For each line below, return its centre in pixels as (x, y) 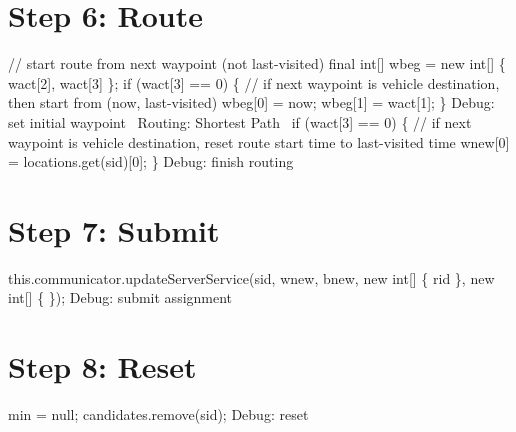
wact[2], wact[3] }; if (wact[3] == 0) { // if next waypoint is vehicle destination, (254, 82)
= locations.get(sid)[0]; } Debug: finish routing (151, 161)
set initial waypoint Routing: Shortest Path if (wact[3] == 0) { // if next (240, 121)
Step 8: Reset (102, 366)
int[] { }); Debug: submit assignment (120, 297)
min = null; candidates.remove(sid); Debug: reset (158, 414)
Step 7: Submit (114, 229)
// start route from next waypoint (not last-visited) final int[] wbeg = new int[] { (257, 63)
